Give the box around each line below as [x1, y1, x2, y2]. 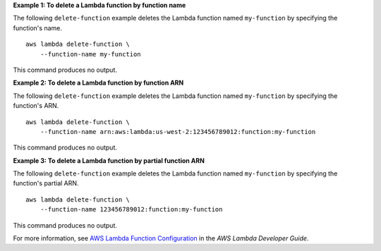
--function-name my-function [40, 50, 141, 58]
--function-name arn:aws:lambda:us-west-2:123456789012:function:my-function [40, 128, 316, 135]
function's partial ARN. [13, 179, 79, 188]
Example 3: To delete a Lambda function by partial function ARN [13, 156, 205, 165]
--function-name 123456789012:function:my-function [40, 205, 223, 214]
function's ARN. [13, 102, 59, 110]
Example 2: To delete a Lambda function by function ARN [13, 78, 184, 87]
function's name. [13, 23, 63, 32]
